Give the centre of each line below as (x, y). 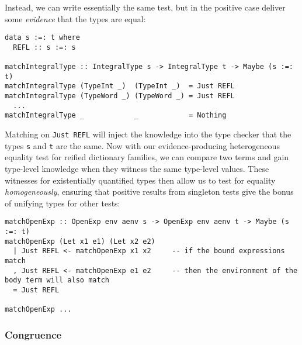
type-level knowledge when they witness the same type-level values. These (137, 168)
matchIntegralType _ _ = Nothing (116, 115)
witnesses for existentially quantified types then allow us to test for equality (140, 180)
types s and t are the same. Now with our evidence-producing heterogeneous (142, 145)
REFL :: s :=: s (44, 47)
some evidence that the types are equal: (75, 18)
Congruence (33, 334)
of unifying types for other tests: (63, 203)
